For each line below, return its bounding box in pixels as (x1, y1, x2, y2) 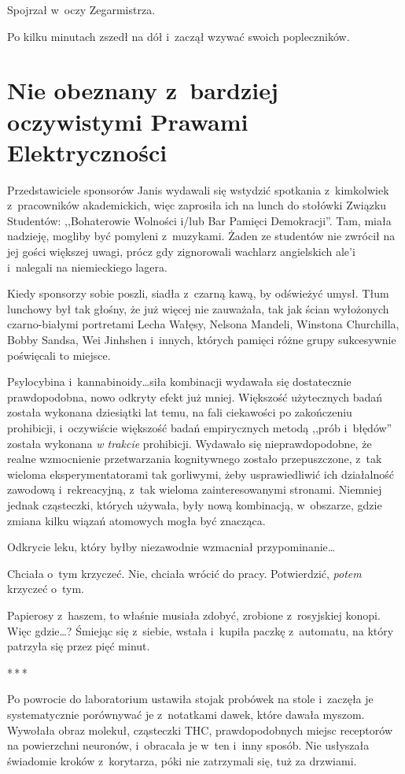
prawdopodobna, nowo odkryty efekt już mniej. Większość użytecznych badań (7, 388, 383, 405)
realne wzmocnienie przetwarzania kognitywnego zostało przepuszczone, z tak (7, 450, 382, 467)
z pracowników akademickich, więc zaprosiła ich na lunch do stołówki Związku (7, 197, 387, 213)
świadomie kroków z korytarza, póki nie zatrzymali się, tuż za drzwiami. (7, 752, 357, 768)
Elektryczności (7, 135, 168, 168)
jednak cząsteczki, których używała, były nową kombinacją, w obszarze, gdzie (7, 496, 382, 513)
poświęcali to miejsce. (7, 346, 111, 363)
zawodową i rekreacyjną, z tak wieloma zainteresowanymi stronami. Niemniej (7, 481, 382, 498)
